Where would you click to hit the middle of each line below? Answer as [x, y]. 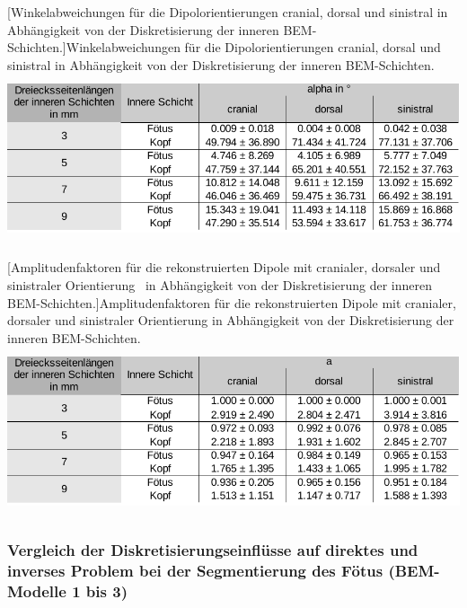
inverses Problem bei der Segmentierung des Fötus [195, 571]
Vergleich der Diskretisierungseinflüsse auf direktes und [213, 550]
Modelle [37, 590]
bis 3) [106, 590]
